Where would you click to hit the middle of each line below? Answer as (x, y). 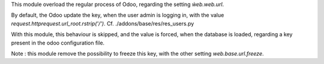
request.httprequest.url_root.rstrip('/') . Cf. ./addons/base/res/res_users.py (103, 23)
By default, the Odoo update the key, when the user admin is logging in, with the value (118, 15)
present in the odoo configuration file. (58, 43)
